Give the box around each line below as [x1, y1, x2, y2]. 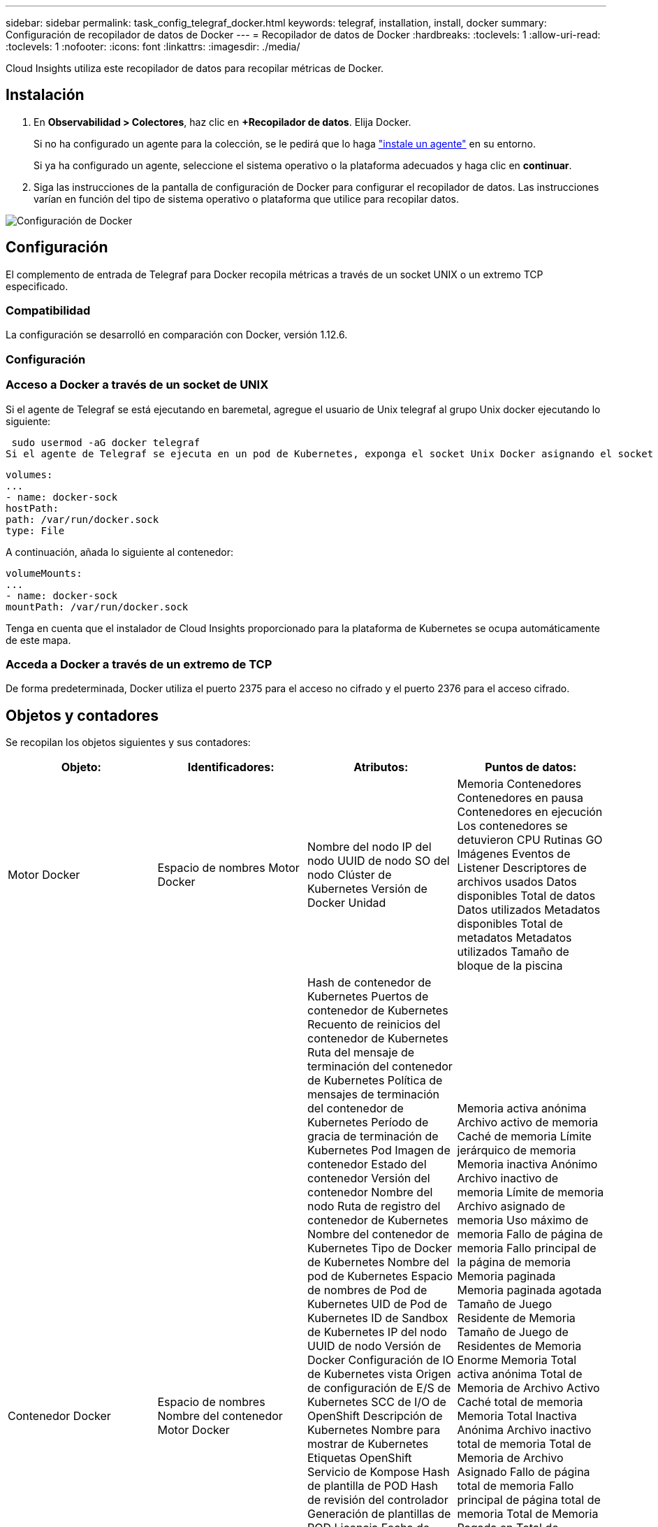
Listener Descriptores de [457, 861, 587, 875]
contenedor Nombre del [307, 1185, 433, 1200]
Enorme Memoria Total [457, 1353, 577, 1368]
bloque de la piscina [457, 959, 563, 973]
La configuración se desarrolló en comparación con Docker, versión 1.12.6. [6, 329, 348, 341]
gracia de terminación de [307, 1129, 439, 1144]
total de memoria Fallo [457, 1479, 574, 1493]
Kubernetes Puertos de [307, 989, 429, 1004]
